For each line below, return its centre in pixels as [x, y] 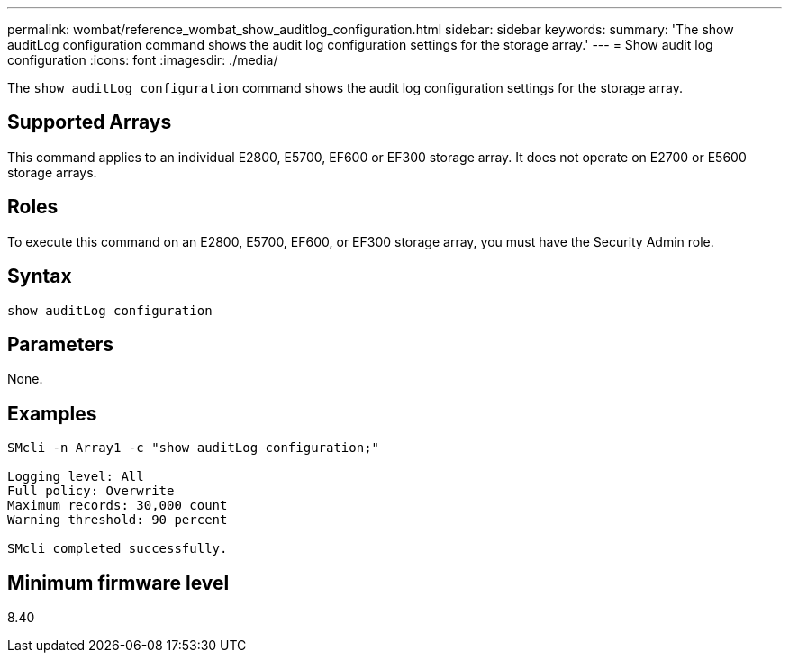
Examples [52, 413]
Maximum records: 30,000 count [118, 506]
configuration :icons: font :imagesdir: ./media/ [143, 60]
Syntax [40, 276]
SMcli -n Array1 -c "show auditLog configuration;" [194, 448]
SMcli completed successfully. [118, 549]
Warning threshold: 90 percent [118, 520]
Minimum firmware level [118, 583]
